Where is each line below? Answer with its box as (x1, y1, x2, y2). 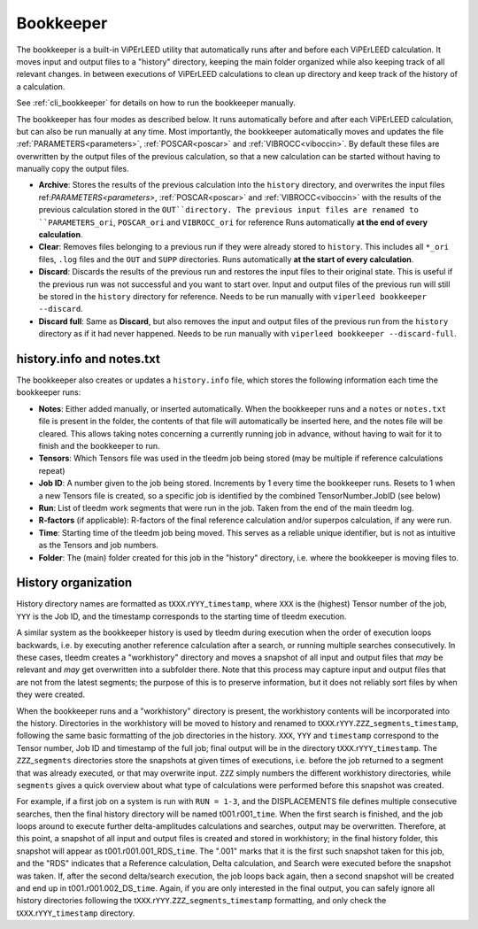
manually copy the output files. (16, 164, 129, 174)
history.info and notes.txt (16, 351, 161, 367)
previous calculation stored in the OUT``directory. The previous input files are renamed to (38, 205, 420, 215)
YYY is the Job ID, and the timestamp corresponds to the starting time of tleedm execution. (16, 611, 347, 622)
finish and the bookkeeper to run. (38, 441, 160, 451)
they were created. (16, 689, 86, 700)
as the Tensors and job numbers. (38, 540, 159, 551)
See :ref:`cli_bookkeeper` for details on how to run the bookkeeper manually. (16, 97, 297, 108)
